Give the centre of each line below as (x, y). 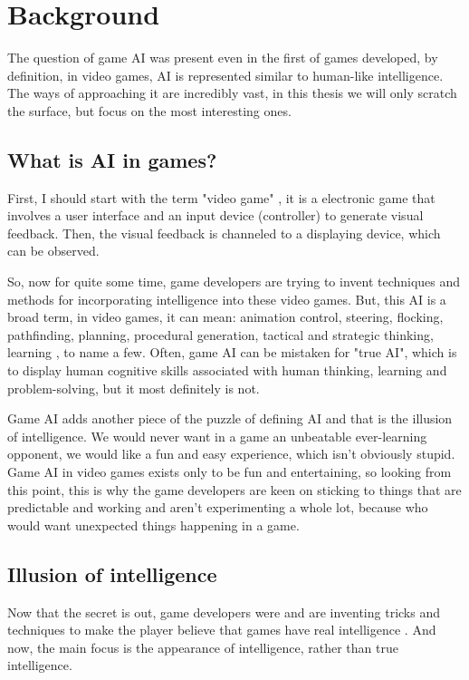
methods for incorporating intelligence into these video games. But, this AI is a (227, 299)
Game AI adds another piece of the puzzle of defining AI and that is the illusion (230, 418)
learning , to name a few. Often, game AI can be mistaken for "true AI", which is (232, 352)
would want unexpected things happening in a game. (153, 525)
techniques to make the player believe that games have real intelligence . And (222, 630)
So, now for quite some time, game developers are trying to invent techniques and (234, 282)
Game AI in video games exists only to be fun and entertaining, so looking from (230, 472)
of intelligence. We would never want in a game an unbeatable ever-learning (217, 436)
